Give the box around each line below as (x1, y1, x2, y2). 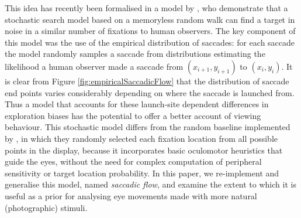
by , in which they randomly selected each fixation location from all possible (5, 132, 278, 144)
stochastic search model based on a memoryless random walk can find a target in (5, 13, 295, 25)
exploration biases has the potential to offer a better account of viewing (5, 109, 261, 121)
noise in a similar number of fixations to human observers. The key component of (5, 25, 296, 37)
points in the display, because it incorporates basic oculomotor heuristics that (5, 144, 283, 156)
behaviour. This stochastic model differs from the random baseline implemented (5, 121, 290, 133)
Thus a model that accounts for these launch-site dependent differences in (5, 98, 269, 110)
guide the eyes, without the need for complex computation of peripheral (5, 155, 262, 168)
